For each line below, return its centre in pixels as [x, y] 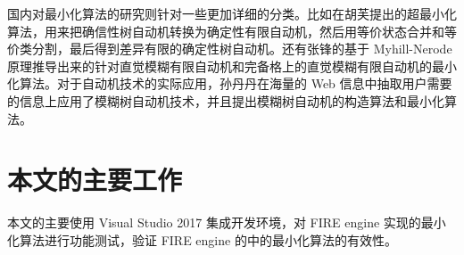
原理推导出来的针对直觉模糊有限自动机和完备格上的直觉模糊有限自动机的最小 [232, 66]
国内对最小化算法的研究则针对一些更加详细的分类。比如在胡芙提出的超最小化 [232, 13]
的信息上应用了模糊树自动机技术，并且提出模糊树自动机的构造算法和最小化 [226, 100]
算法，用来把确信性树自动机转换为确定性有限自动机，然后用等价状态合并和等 [232, 31]
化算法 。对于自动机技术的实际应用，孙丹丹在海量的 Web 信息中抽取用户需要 [230, 83]
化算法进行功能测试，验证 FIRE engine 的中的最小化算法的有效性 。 [202, 239]
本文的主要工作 [95, 180]
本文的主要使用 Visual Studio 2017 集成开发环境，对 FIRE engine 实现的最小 [227, 222]
